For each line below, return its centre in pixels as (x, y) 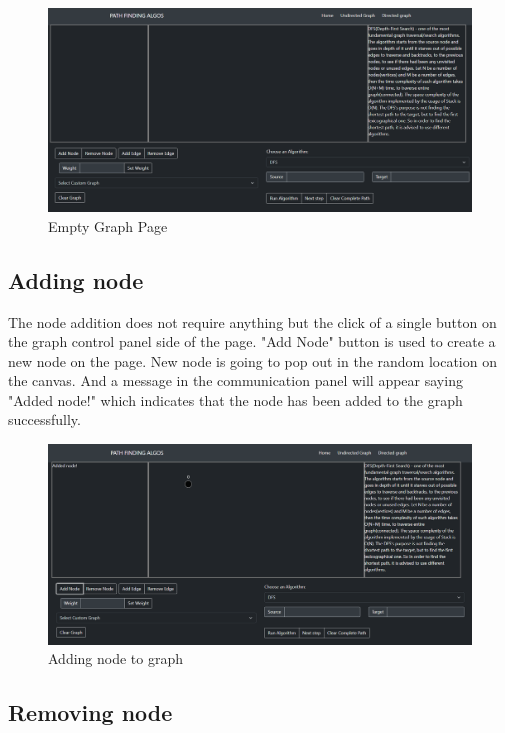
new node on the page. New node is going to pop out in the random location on (252, 360)
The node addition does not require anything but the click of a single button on (252, 321)
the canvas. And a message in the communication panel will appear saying (235, 380)
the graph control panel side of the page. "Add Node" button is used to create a (252, 341)
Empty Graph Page (108, 225)
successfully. (44, 419)
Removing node (90, 712)
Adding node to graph (116, 658)
